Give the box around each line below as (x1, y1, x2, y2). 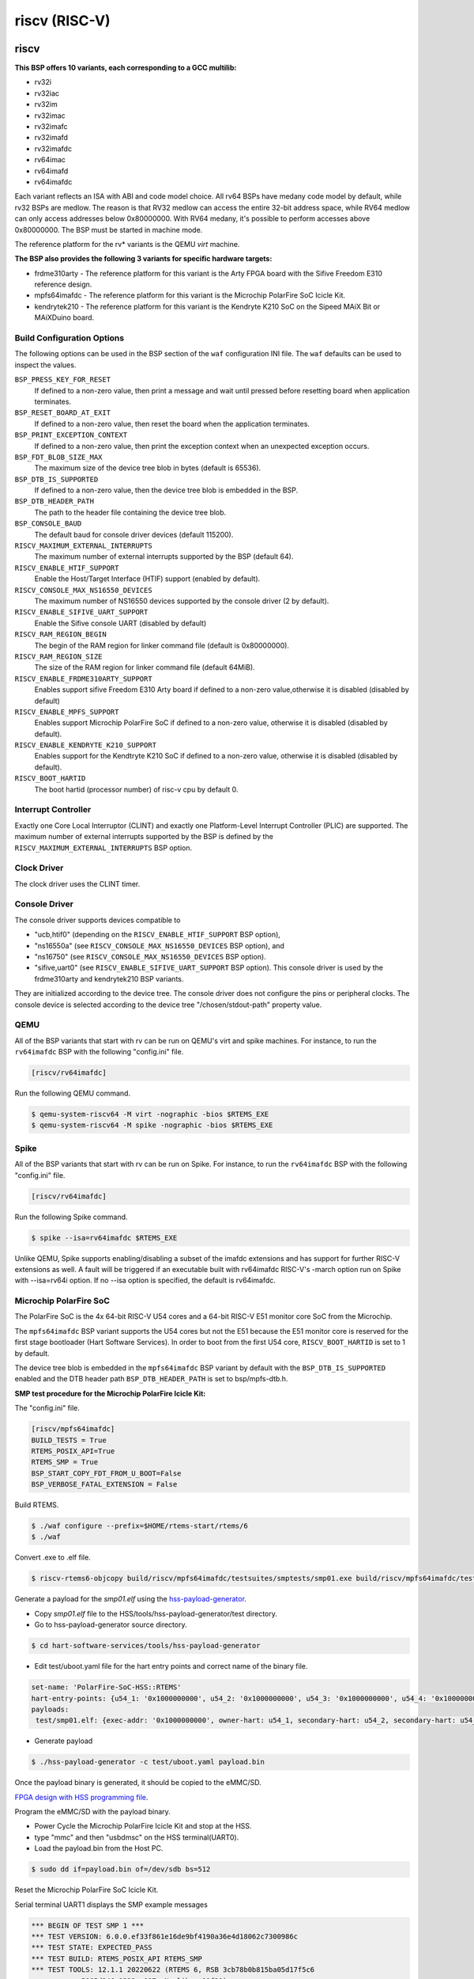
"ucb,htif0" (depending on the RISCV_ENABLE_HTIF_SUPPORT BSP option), (34, 930, 280, 940)
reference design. (34, 279, 92, 289)
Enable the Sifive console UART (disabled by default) (34, 618, 207, 628)
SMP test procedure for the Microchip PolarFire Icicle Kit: (14, 1388, 206, 1398)
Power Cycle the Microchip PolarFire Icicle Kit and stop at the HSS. (34, 1821, 252, 1831)
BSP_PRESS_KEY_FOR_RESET (14, 375, 111, 384)
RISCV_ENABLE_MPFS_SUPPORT (14, 707, 119, 716)
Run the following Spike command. (14, 1212, 128, 1221)
